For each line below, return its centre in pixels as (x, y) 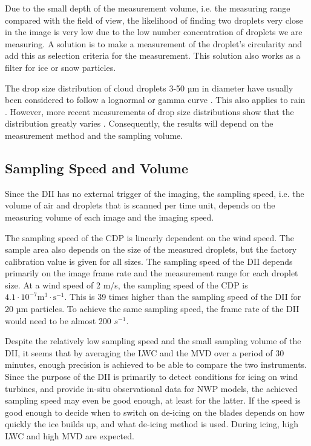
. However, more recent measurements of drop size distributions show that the (149, 111)
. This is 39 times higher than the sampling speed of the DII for (183, 297)
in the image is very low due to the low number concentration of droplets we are (154, 32)
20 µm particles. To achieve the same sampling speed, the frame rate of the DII (152, 309)
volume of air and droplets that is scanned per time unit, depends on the (140, 205)
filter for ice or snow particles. (61, 67)
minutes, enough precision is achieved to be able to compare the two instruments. (156, 364)
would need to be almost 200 (58, 320)
